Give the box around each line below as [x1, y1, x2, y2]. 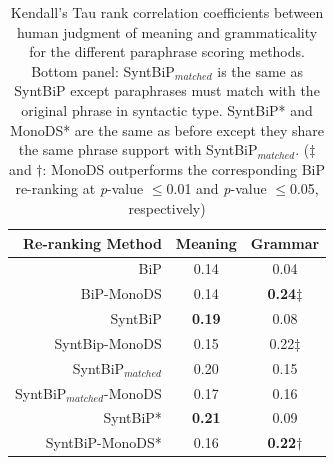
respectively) [128, 197, 206, 218]
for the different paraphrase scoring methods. [29, 41, 305, 62]
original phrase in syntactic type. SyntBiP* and [21, 99, 313, 120]
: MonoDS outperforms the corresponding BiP [42, 158, 326, 179]
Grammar [250, 232, 320, 253]
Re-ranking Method [22, 232, 162, 253]
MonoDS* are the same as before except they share [10, 119, 325, 140]
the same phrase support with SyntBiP [18, 139, 258, 160]
